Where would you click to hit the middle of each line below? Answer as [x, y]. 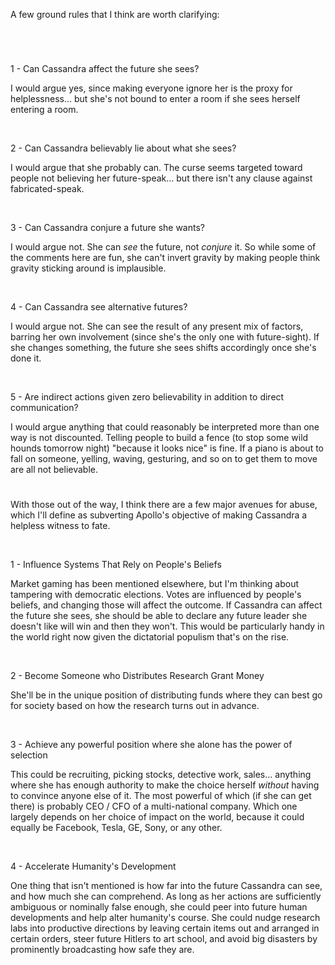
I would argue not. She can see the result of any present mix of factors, [157, 326]
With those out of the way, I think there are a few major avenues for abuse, [164, 505]
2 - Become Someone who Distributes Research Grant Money [137, 676]
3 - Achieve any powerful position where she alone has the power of [151, 745]
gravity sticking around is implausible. [88, 268]
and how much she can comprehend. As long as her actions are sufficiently [166, 896]
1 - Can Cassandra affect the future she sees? [105, 69]
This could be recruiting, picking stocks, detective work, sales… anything [161, 775]
